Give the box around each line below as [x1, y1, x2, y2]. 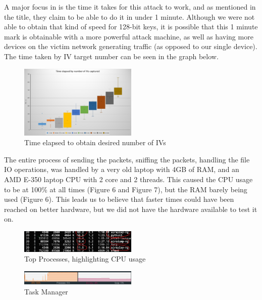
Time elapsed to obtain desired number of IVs [24, 137, 166, 148]
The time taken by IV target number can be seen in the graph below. [4, 51, 219, 61]
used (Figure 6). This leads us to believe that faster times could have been [4, 194, 234, 204]
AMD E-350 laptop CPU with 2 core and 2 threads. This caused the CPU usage [4, 174, 253, 185]
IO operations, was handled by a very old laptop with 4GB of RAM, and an [4, 164, 239, 175]
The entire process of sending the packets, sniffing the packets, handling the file [4, 154, 250, 164]
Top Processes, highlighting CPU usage [24, 253, 146, 264]
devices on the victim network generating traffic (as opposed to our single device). [4, 41, 257, 52]
